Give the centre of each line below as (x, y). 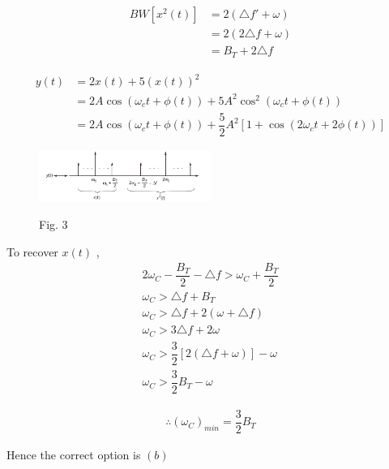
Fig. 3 (53, 224)
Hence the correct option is (74, 454)
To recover (32, 252)
